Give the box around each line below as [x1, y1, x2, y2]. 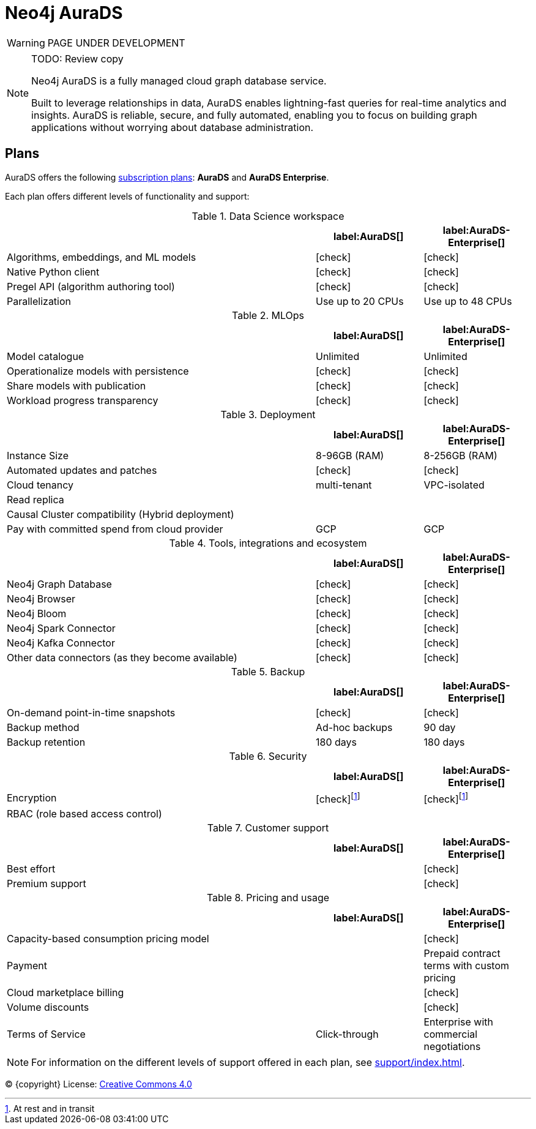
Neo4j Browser [7, 592, 76, 605]
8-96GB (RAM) [315, 449, 384, 462]
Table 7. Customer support [207, 821, 329, 834]
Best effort [7, 862, 56, 875]
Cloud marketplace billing [7, 986, 124, 999]
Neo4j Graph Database [7, 577, 112, 590]
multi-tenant [315, 478, 372, 491]
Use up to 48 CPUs [423, 294, 512, 307]
